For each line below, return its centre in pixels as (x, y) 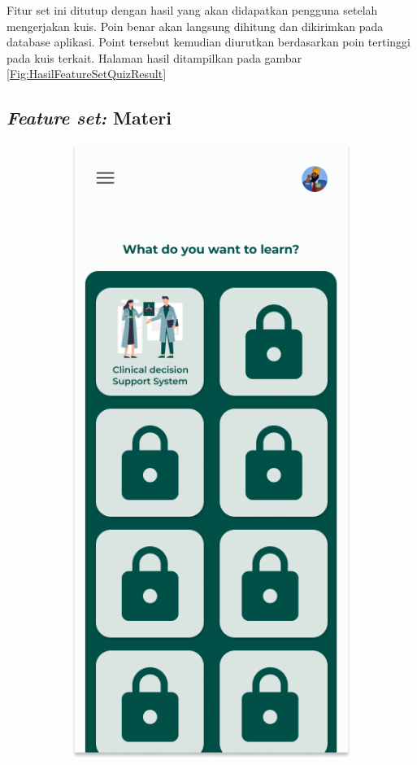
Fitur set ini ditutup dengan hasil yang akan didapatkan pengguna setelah (192, 10)
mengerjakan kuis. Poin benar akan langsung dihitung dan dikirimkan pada (195, 26)
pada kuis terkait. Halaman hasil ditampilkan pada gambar (154, 57)
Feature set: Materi (89, 118)
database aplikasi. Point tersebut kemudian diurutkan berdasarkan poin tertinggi (209, 42)
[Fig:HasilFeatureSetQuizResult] (87, 74)
